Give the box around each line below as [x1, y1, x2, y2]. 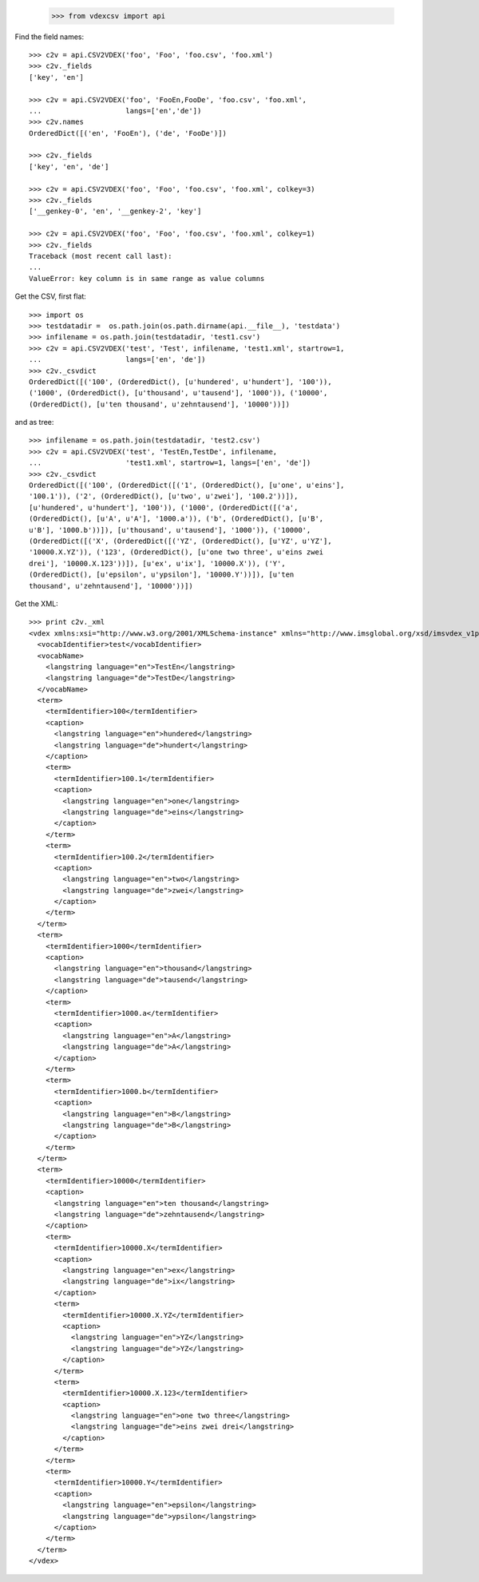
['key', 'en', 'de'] [29, 162, 109, 171]
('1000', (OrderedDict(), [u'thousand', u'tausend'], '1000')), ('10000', [29, 388, 328, 398]
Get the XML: [14, 599, 59, 609]
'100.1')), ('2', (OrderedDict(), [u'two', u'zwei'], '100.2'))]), [29, 492, 299, 501]
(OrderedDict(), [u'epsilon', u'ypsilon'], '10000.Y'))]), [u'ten [29, 570, 295, 579]
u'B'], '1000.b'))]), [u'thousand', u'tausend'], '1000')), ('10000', [29, 525, 311, 534]
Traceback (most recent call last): [29, 252, 172, 260]
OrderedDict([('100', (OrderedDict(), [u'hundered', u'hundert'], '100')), [29, 377, 332, 387]
